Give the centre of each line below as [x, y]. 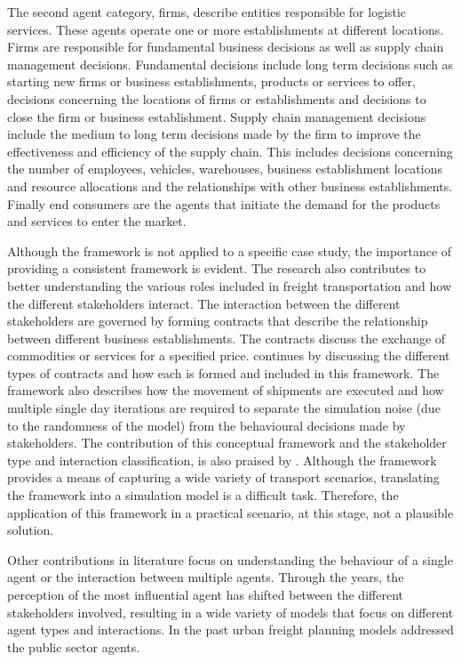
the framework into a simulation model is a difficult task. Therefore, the [203, 495]
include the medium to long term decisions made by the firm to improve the [214, 134]
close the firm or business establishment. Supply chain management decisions [217, 116]
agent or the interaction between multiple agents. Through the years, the [206, 577]
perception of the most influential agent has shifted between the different [205, 594]
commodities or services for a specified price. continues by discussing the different [229, 355]
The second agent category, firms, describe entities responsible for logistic [207, 12]
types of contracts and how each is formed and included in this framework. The [223, 372]
